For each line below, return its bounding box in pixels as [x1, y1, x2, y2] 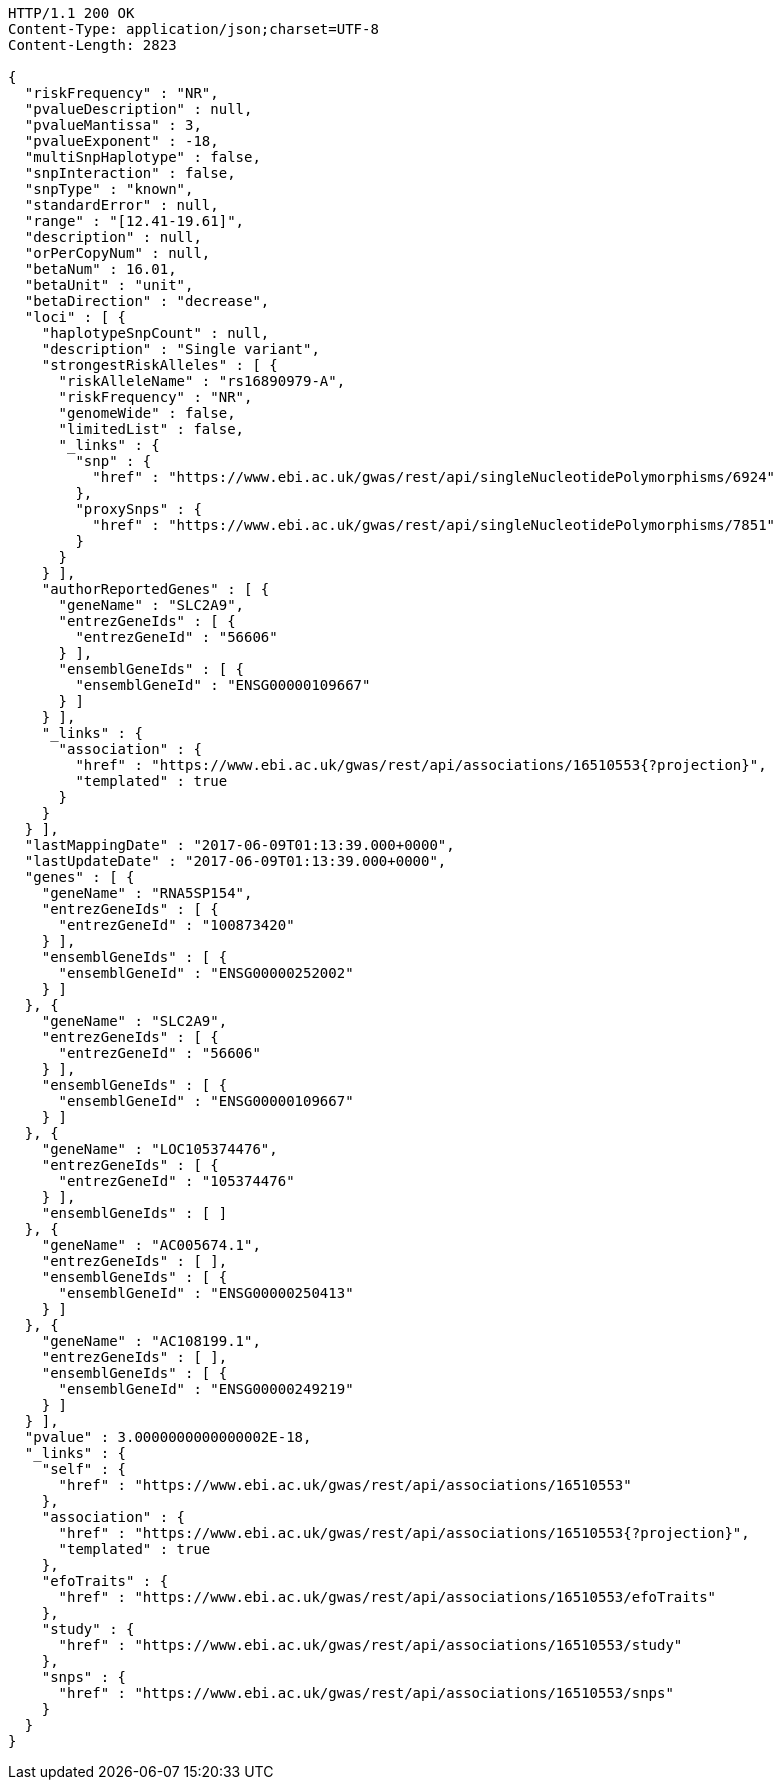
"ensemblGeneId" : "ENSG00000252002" [58, 965, 354, 981]
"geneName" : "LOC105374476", [41, 1141, 278, 1157]
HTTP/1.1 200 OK [8, 5, 135, 21]
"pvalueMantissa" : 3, [24, 117, 202, 133]
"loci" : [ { [24, 309, 127, 325]
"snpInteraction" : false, [24, 165, 236, 181]
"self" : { [41, 1461, 127, 1477]
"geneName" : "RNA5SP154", [41, 885, 253, 901]
